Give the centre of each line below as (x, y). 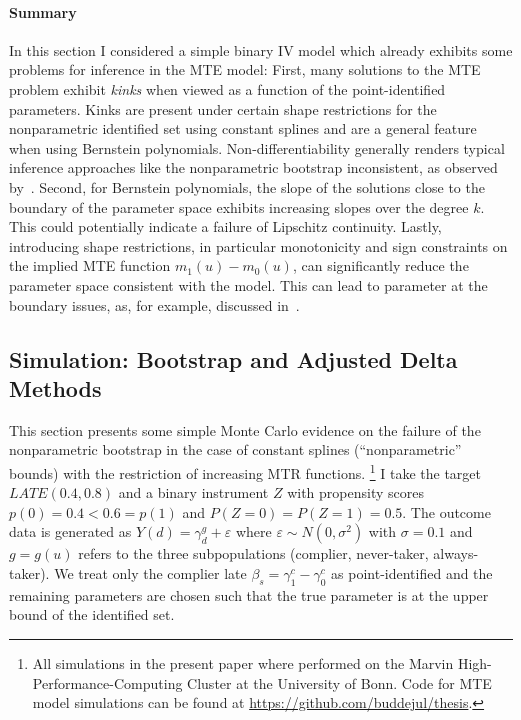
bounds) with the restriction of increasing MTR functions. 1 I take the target (245, 471)
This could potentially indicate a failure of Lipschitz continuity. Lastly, (225, 226)
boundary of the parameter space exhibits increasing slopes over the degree (239, 206)
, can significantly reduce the (380, 265)
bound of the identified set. (92, 614)
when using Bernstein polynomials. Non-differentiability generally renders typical (257, 147)
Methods (55, 387)
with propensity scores (355, 492)
